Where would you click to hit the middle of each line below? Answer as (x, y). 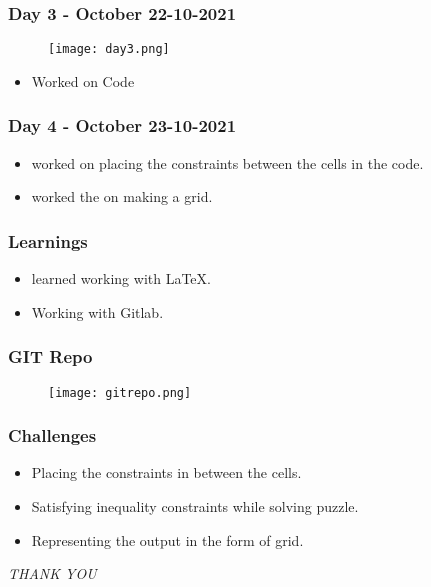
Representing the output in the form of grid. (167, 539)
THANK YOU (52, 573)
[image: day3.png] (109, 49)
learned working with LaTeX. (121, 278)
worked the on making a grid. (122, 196)
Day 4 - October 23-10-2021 (122, 125)
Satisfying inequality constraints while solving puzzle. (195, 505)
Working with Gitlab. (97, 311)
